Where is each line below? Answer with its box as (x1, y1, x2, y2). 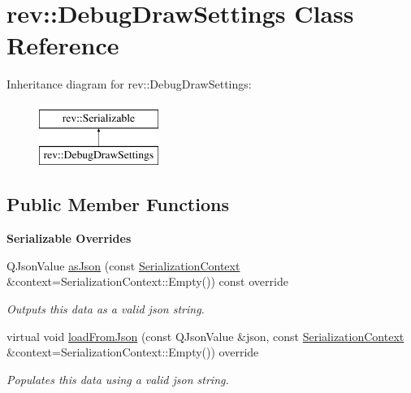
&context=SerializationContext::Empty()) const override (6, 273, 288, 290)
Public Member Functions (6, 192, 229, 217)
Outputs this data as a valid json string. (6, 300, 205, 317)
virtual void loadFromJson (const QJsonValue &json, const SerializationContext (6, 327, 405, 344)
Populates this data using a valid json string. (6, 370, 229, 387)
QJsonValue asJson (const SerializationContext (6, 257, 240, 274)
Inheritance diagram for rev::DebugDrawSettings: (6, 76, 252, 93)
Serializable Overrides (6, 230, 132, 247)
